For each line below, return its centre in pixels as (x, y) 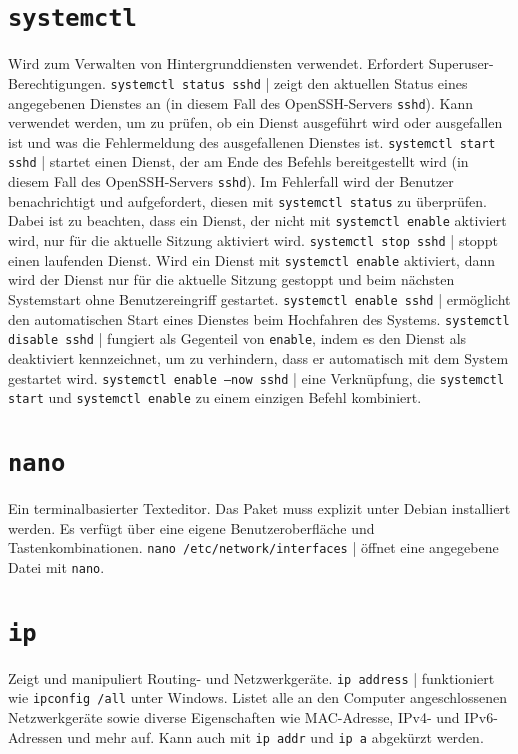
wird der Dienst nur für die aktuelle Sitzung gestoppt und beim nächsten (231, 279)
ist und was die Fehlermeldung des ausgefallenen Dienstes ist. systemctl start (252, 141)
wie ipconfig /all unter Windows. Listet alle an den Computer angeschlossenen (257, 697)
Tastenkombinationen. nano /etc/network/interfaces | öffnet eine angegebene (253, 547)
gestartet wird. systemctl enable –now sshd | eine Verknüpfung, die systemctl (256, 377)
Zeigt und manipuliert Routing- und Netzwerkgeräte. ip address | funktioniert (251, 677)
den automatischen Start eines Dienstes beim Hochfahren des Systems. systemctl (259, 318)
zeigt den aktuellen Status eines (371, 82)
